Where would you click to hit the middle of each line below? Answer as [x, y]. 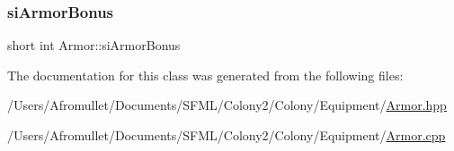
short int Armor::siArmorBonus [94, 45]
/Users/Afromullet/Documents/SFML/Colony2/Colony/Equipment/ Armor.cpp [227, 135]
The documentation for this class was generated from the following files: [205, 75]
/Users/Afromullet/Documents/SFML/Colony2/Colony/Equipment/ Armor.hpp [227, 105]
